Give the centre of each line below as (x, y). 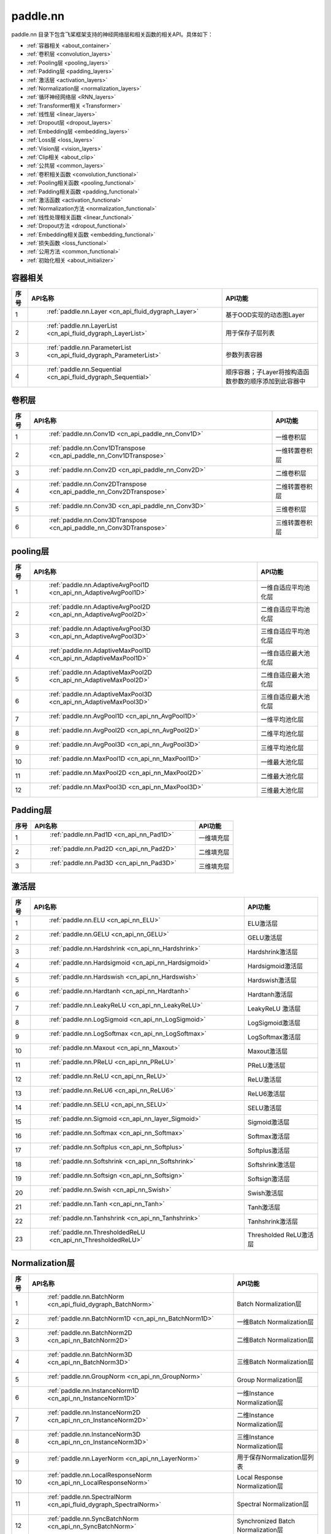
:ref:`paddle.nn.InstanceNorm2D (94, 1413)
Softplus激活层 (269, 1150)
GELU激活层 (265, 938)
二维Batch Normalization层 (275, 1340)
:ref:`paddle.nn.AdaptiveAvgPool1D (99, 585)
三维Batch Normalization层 (275, 1362)
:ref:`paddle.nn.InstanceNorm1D (93, 1391)
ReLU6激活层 (266, 1093)
